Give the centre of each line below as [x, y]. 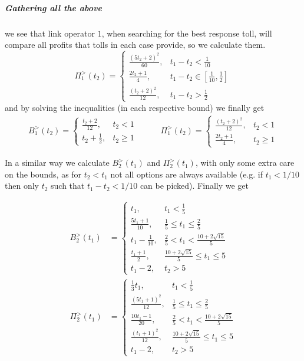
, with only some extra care [245, 163]
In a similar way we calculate [57, 163]
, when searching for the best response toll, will [187, 33]
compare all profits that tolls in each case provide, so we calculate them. [135, 45]
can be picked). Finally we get [194, 186]
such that [68, 186]
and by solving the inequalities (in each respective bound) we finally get [135, 107]
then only [22, 186]
